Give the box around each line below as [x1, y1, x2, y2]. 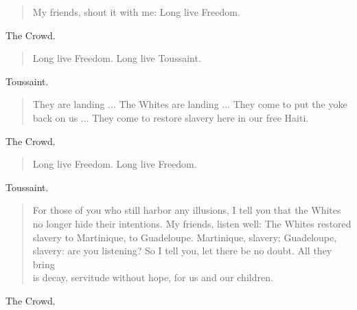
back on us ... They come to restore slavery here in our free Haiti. [32, 110, 309, 124]
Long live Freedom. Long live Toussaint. [32, 51, 201, 65]
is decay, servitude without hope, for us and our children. [32, 270, 273, 285]
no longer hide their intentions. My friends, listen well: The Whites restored [32, 216, 352, 230]
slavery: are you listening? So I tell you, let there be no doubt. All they [32, 243, 332, 258]
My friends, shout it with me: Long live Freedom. [32, 5, 240, 19]
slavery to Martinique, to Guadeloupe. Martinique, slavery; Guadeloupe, [32, 230, 337, 244]
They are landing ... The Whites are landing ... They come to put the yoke [32, 97, 347, 111]
